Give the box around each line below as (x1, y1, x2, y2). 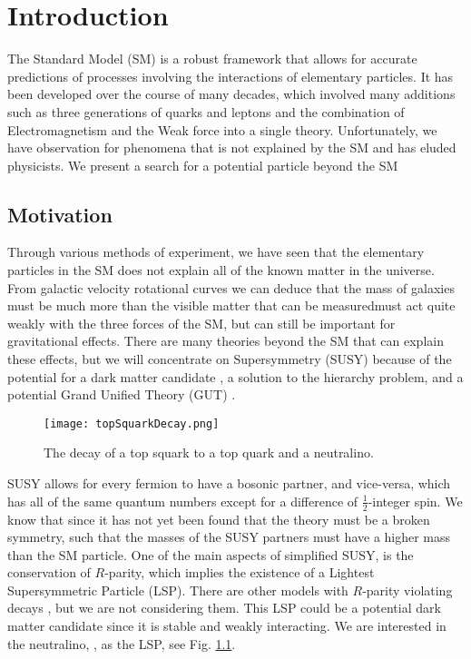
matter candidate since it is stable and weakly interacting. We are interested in (7, 616, 446, 635)
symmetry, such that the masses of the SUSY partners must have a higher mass (7, 527, 451, 546)
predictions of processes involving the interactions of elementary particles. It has (7, 66, 454, 85)
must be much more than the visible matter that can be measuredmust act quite (7, 296, 456, 315)
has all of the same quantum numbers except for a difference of (7, 491, 358, 510)
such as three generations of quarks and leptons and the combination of (7, 102, 405, 121)
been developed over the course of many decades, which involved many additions (7, 84, 456, 103)
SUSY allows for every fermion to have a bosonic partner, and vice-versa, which (7, 474, 451, 493)
